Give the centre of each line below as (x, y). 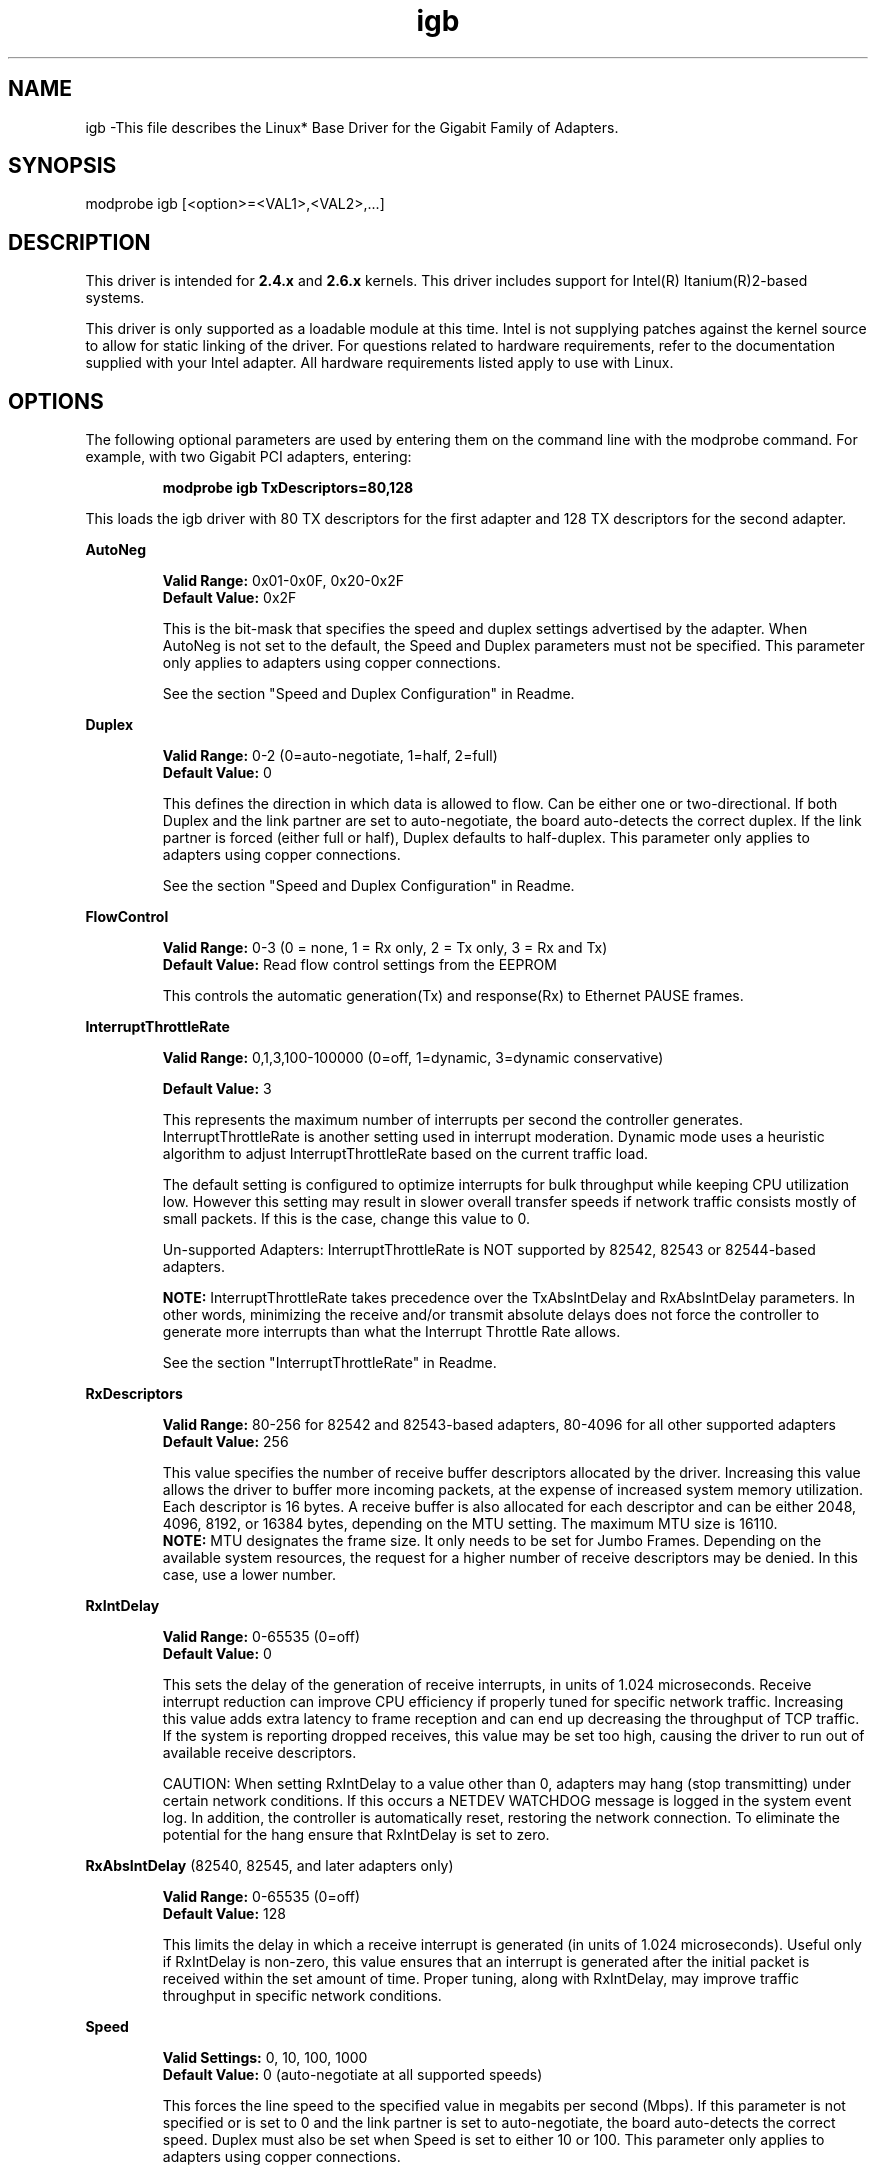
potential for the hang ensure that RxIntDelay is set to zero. (356, 1835)
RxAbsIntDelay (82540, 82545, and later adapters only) (269, 1866)
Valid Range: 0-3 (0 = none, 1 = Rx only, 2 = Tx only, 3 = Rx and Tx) (385, 948)
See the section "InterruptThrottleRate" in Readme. (329, 1363)
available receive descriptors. (259, 1753)
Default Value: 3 (217, 1089)
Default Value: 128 (224, 1914)
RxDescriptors (134, 1394)
